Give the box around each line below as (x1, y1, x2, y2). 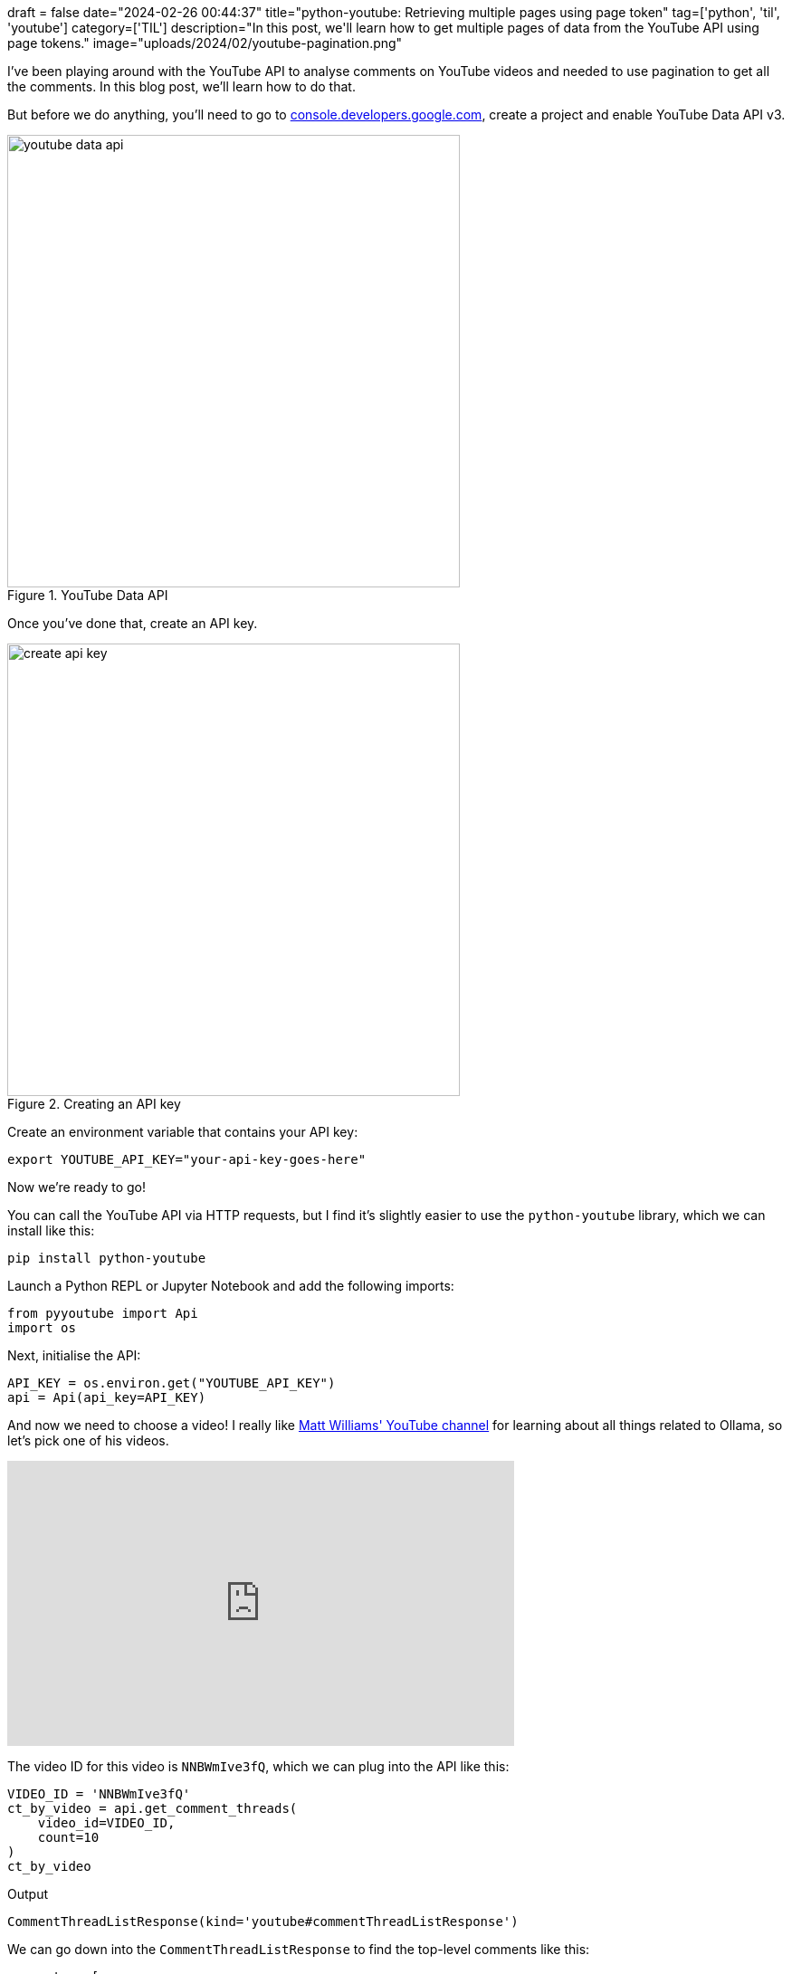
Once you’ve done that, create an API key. (7, 615, 258, 631)
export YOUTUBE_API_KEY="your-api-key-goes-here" (7, 1152, 367, 1167)
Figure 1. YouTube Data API (7, 587, 168, 603)
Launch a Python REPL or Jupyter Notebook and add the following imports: (7, 1278, 454, 1293)
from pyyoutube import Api (7, 1306, 198, 1321)
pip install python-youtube (7, 1251, 206, 1265)
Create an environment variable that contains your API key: (7, 1124, 358, 1140)
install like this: (7, 1223, 95, 1238)
